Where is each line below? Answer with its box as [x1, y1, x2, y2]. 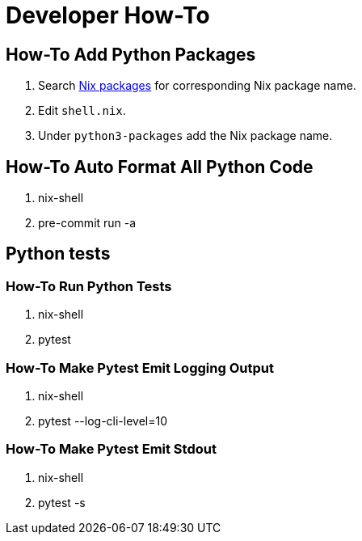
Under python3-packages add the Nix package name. [38, 129, 333, 143]
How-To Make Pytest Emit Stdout [6, 441, 217, 458]
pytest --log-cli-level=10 [38, 413, 168, 428]
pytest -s [38, 495, 86, 509]
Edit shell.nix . [38, 104, 126, 118]
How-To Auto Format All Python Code [6, 156, 314, 177]
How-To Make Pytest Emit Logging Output [6, 359, 274, 376]
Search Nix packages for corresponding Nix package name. [38, 78, 356, 93]
